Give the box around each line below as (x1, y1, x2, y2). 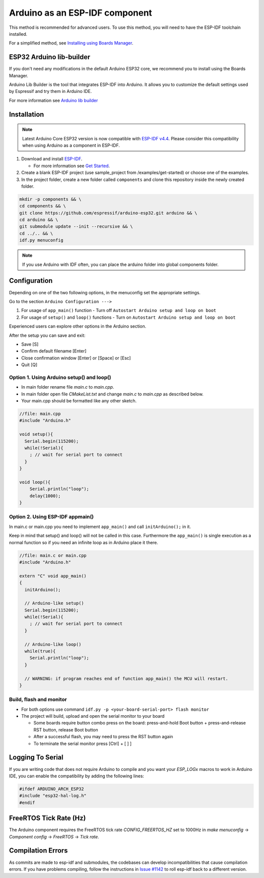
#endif (19, 800, 35, 805)
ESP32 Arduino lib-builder (9, 53, 90, 61)
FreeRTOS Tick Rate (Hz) (9, 814, 86, 822)
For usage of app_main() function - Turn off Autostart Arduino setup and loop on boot (21, 307, 217, 313)
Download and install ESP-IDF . (21, 156, 83, 162)
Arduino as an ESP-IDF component (9, 7, 153, 18)
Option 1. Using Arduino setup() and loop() (9, 374, 111, 381)
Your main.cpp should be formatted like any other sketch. (21, 397, 137, 403)
